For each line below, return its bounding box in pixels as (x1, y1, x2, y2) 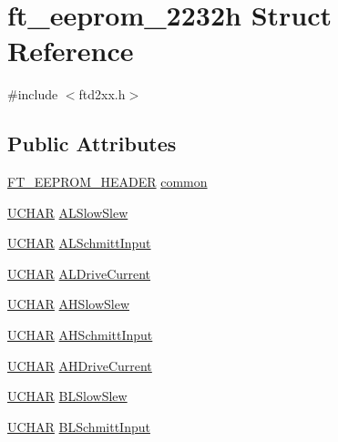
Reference (7, 32, 134, 69)
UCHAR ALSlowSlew (7, 202, 128, 221)
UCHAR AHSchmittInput (7, 325, 153, 344)
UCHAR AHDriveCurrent (7, 355, 152, 375)
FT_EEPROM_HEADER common (7, 172, 208, 191)
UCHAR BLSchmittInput (7, 416, 150, 436)
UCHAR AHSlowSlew (7, 294, 129, 314)
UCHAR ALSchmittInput (7, 233, 151, 252)
